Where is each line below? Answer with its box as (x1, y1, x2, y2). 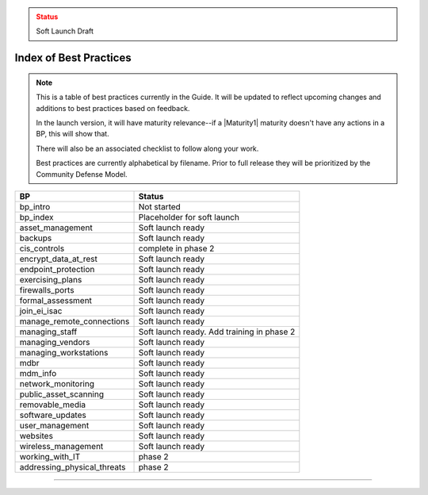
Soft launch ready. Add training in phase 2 (138, 326, 296, 337)
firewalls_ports (19, 284, 75, 295)
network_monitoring (19, 378, 95, 389)
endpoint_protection (19, 263, 95, 274)
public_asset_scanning (19, 389, 105, 400)
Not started (138, 201, 182, 212)
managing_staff (19, 326, 78, 337)
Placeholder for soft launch (138, 211, 239, 222)
